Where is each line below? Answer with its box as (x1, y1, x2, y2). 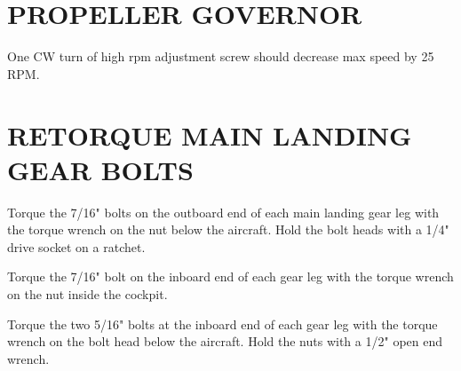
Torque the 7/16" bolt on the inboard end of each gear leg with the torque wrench (7, 267, 454, 286)
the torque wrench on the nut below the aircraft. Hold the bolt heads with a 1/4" (7, 220, 449, 239)
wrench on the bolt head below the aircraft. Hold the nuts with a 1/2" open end (7, 332, 442, 351)
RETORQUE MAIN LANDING (7, 116, 412, 153)
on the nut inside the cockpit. (7, 285, 168, 303)
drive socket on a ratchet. (7, 237, 146, 256)
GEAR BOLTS (7, 151, 194, 187)
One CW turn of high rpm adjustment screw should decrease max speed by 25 (7, 47, 434, 66)
